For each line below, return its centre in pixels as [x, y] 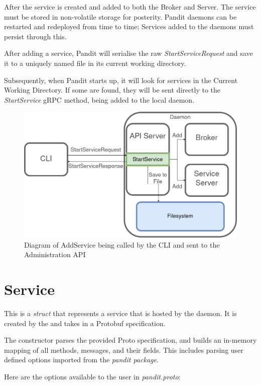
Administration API [55, 254]
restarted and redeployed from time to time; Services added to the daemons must [129, 26]
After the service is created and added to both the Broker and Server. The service [130, 7]
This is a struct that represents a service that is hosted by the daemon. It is [120, 313]
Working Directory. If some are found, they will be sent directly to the [112, 90]
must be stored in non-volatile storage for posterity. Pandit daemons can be [120, 16]
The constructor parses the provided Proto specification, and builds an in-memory [130, 340]
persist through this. [35, 36]
